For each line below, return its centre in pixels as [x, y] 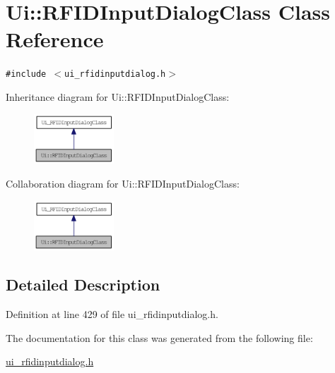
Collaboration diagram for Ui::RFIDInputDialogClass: [123, 183]
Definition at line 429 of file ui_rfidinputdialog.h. [112, 314]
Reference [55, 39]
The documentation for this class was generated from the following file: [159, 337]
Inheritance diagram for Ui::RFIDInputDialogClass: [118, 96]
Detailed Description [83, 285]
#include [26, 74]
